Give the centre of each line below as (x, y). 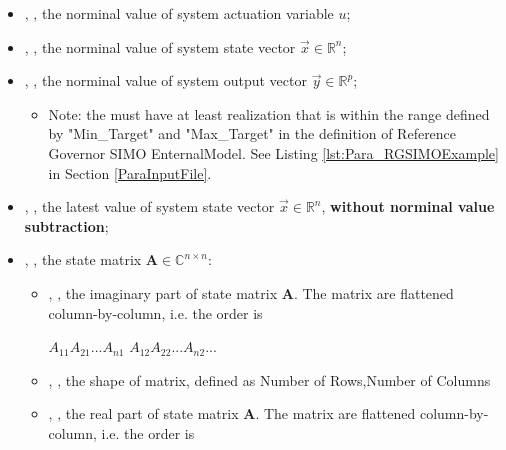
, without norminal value (408, 206)
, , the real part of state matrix (143, 413)
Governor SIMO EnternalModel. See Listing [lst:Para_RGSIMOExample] (273, 152)
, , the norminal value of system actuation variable (179, 13)
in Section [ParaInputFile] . (130, 172)
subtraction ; (66, 225)
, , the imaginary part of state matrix (163, 292)
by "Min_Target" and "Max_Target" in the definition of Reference (252, 133)
